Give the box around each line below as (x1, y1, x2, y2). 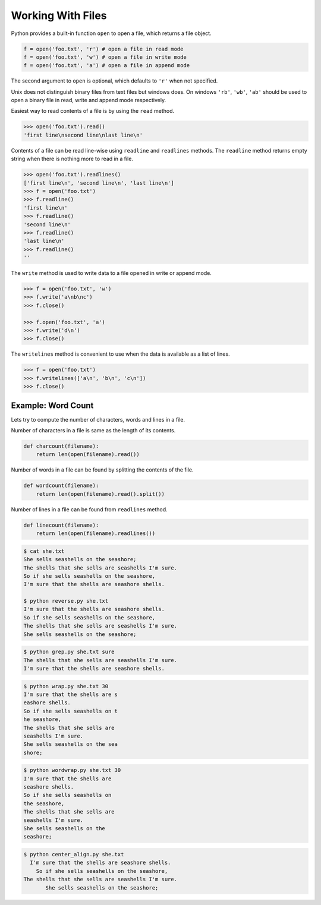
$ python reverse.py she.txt (23, 597, 109, 605)
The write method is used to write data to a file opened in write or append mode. (11, 270, 212, 277)
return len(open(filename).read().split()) (36, 491, 165, 497)
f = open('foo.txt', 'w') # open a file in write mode (23, 53, 187, 61)
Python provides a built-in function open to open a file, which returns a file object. (11, 30, 212, 37)
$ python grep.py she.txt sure (23, 648, 115, 656)
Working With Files (11, 9, 107, 22)
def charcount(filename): (23, 443, 99, 450)
